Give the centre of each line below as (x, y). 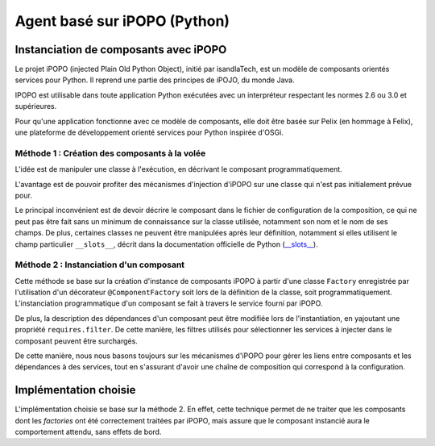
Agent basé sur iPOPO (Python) (122, 21)
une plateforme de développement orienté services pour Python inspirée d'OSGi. (149, 132)
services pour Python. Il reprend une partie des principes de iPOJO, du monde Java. (155, 80)
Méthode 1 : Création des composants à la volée (110, 153)
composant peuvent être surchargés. (77, 341)
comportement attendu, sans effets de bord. (88, 432)
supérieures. (36, 106)
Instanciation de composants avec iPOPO (121, 50)
